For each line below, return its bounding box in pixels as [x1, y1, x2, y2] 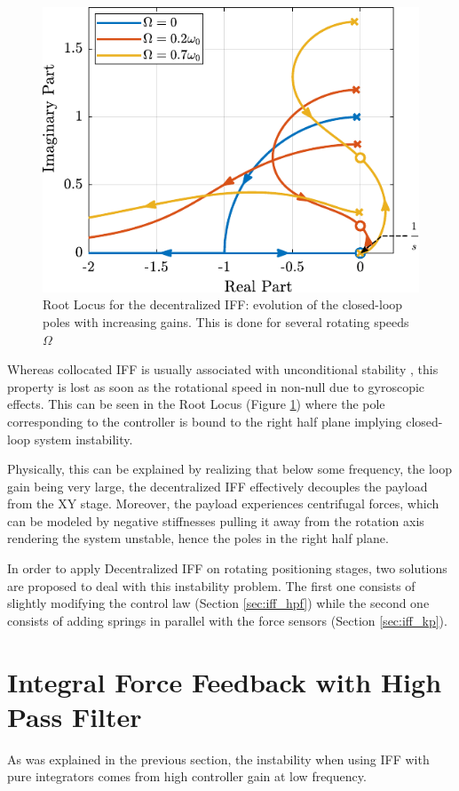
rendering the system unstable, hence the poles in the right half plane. [7, 529, 389, 547]
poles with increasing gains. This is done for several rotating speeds [43, 312, 409, 331]
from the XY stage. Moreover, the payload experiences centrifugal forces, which [7, 494, 439, 513]
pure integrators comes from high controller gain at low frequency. [7, 767, 367, 786]
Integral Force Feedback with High [7, 663, 442, 699]
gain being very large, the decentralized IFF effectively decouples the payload [7, 476, 428, 495]
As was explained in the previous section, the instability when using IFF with [7, 749, 430, 768]
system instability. [34, 429, 133, 448]
